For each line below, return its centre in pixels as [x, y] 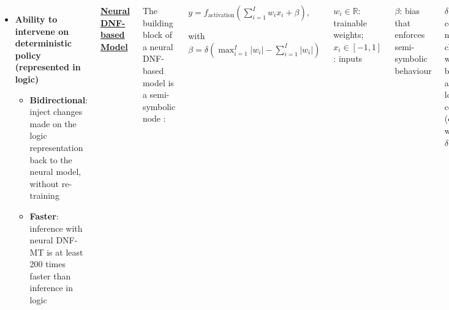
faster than [50, 275]
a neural [158, 46]
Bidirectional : [59, 99]
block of [157, 35]
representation [56, 147]
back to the [51, 159]
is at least [65, 252]
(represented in [48, 67]
